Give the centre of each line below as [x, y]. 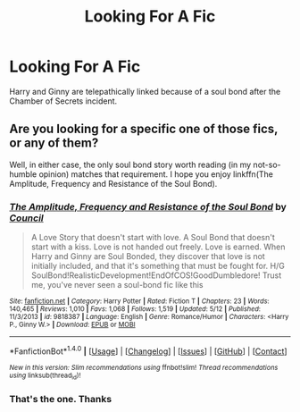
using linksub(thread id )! [45, 376]
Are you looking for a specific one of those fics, [144, 129]
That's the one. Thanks [61, 399]
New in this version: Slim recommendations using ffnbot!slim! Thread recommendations [144, 367]
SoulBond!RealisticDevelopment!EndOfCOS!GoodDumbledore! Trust [156, 275]
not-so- [267, 164]
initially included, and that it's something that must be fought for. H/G [158, 266]
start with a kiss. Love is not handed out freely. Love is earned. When [158, 247]
